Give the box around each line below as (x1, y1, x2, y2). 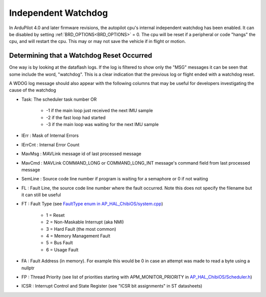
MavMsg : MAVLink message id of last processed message (21, 151, 141, 157)
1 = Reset (46, 212, 65, 218)
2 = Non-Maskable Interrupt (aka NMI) (46, 219, 124, 225)
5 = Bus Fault (46, 240, 73, 246)
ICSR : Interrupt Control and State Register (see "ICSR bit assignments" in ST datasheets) (21, 283, 202, 289)
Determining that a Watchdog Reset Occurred (9, 51, 152, 60)
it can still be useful (21, 192, 61, 198)
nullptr (21, 265, 34, 271)
